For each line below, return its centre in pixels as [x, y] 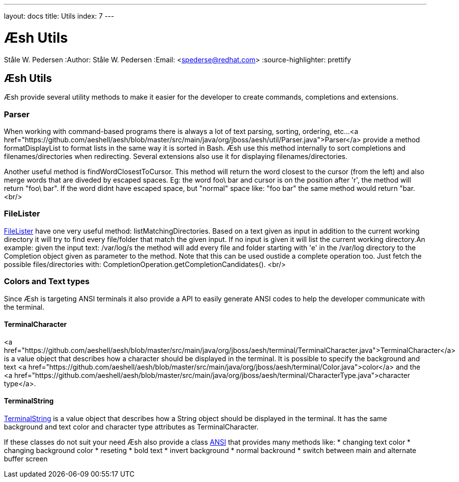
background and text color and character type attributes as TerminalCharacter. [131, 427]
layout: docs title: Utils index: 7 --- [59, 16]
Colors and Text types [47, 281]
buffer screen [26, 459]
